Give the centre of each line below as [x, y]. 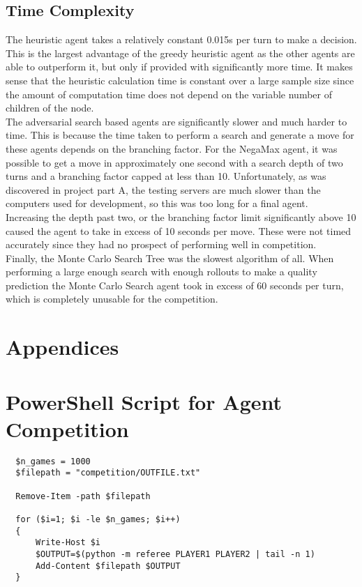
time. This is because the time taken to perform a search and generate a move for [180, 135]
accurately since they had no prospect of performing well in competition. [161, 244]
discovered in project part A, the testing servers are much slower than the [163, 189]
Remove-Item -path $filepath [83, 496]
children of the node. [50, 108]
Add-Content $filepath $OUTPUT [108, 566]
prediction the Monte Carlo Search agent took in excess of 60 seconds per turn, [175, 285]
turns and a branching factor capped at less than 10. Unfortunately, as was [166, 176]
